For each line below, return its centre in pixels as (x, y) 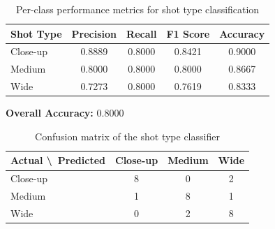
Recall (142, 33)
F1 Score (188, 33)
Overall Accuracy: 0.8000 (65, 113)
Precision (94, 33)
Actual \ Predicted (58, 160)
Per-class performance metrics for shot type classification (138, 9)
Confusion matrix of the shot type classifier (127, 136)
